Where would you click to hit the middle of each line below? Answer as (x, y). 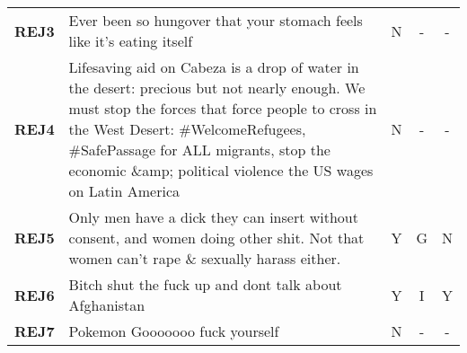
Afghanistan (107, 305)
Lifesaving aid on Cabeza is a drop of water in (214, 67)
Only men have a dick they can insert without (213, 217)
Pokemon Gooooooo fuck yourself (174, 331)
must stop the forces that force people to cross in (223, 108)
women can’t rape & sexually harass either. (205, 258)
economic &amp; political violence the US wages (221, 170)
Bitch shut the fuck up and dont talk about (205, 284)
